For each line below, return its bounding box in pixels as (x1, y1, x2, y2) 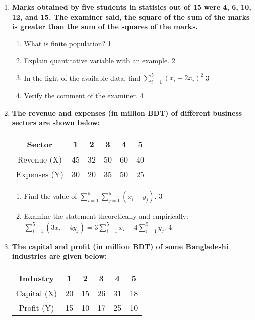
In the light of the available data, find (24, 72, 141, 83)
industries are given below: (12, 251, 107, 261)
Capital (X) (16, 287, 57, 299)
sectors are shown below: (12, 117, 100, 128)
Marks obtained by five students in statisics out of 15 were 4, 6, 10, (12, 2, 251, 12)
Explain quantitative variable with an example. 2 (24, 55, 175, 66)
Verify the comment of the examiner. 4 (24, 90, 144, 101)
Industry (19, 272, 54, 284)
